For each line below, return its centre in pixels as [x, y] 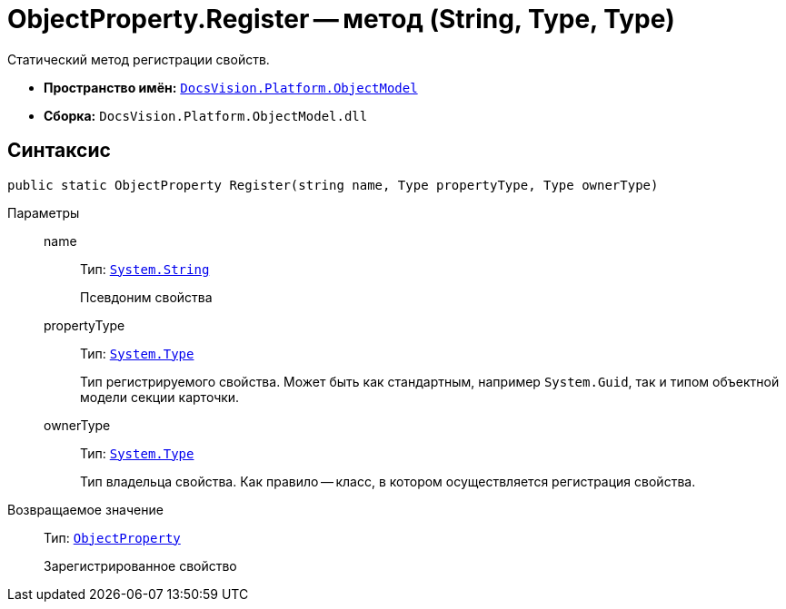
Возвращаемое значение [85, 509]
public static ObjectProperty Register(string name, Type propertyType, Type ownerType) [333, 185]
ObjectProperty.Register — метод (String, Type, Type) [341, 19]
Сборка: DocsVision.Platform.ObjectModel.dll [206, 115]
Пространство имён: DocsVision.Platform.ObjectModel [231, 87]
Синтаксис [59, 151]
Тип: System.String [145, 269]
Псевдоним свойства [146, 297]
